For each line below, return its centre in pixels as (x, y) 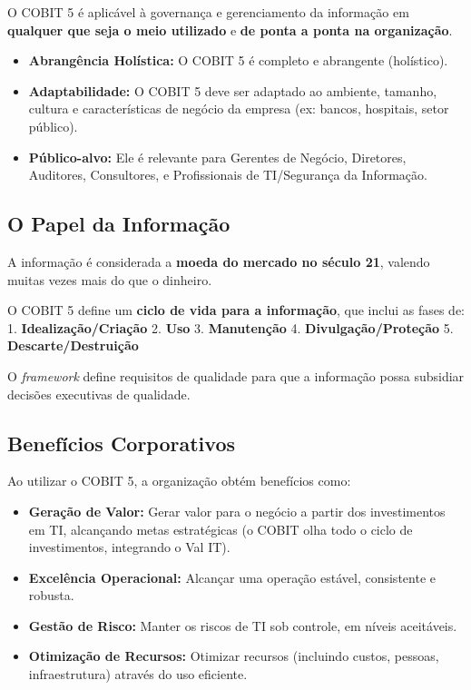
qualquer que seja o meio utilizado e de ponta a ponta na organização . (230, 30)
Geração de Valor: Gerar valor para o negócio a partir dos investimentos (237, 511)
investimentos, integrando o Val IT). (129, 547)
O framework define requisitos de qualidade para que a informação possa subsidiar (236, 375)
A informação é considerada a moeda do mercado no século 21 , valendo (219, 261)
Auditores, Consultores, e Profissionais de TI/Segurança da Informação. (228, 175)
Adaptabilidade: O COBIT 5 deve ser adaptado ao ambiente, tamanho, (233, 90)
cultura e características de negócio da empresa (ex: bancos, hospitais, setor (239, 108)
